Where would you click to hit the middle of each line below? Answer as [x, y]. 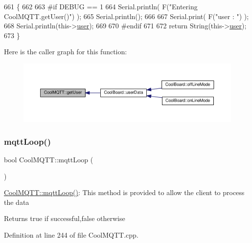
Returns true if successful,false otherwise [65, 218]
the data [17, 202]
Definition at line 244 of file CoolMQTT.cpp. [71, 235]
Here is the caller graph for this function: [66, 52]
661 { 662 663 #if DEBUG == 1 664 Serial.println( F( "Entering [101, 6]
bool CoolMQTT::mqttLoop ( [49, 160]
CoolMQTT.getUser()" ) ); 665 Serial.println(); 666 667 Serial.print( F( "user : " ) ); [126, 16]
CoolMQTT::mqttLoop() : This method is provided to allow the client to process [124, 192]
